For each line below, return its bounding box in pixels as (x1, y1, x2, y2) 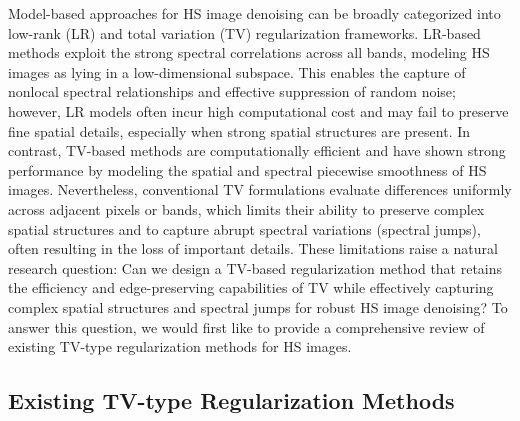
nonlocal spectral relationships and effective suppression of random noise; (8, 81, 456, 102)
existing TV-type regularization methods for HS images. (8, 336, 352, 357)
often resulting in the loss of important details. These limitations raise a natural (8, 238, 498, 259)
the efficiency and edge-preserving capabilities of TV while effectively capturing (8, 277, 494, 298)
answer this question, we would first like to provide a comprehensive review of (8, 316, 485, 337)
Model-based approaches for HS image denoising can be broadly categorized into (8, 3, 501, 23)
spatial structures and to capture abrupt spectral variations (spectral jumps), (8, 218, 481, 239)
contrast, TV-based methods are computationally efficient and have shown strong (8, 140, 506, 161)
